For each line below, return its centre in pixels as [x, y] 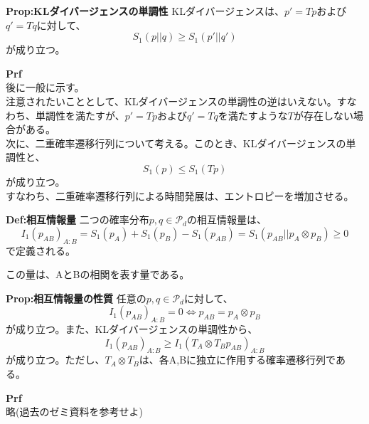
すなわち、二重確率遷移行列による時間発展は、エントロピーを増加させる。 [180, 195]
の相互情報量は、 [226, 219]
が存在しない [323, 115]
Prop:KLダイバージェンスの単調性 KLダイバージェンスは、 [145, 11]
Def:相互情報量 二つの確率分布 [77, 219]
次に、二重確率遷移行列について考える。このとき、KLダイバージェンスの [176, 143]
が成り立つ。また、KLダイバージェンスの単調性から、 [132, 329]
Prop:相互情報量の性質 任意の [76, 298]
